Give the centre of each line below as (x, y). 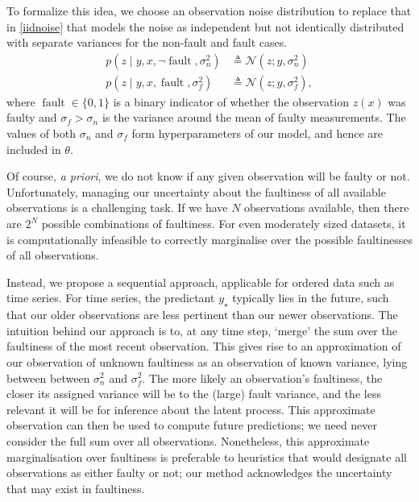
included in (34, 149)
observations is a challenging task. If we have (117, 207)
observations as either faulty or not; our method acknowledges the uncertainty (199, 473)
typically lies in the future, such (311, 298)
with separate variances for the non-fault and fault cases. (147, 42)
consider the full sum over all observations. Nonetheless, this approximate (188, 440)
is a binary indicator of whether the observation (231, 101)
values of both (41, 133)
